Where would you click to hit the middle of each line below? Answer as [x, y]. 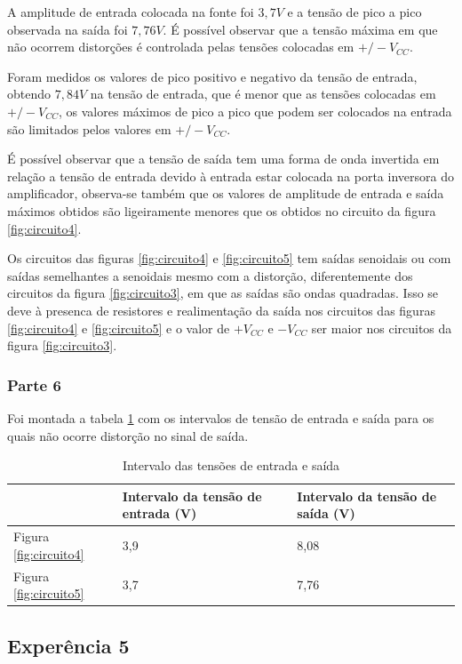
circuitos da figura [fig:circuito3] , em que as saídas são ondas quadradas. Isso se [223, 293]
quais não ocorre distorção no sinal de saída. [128, 435]
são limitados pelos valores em [89, 128]
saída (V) [326, 513]
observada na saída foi [68, 29]
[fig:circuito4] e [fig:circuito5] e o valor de [119, 328]
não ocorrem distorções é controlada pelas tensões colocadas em [181, 47]
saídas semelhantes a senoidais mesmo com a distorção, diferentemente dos [210, 275]
